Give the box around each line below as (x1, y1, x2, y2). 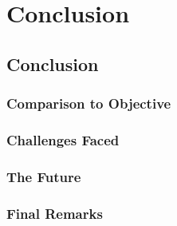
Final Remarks (6, 203, 103, 223)
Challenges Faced (6, 129, 120, 149)
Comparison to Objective (6, 93, 171, 113)
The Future (6, 166, 81, 186)
